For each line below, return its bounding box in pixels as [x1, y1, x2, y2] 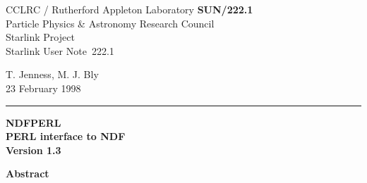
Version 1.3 [6, 142, 61, 157]
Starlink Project [6, 30, 75, 44]
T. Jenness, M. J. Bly [6, 67, 99, 82]
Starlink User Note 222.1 [6, 43, 114, 58]
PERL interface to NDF [6, 129, 126, 144]
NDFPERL [6, 115, 61, 130]
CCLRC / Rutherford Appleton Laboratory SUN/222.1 [6, 2, 253, 16]
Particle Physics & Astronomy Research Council [6, 15, 215, 30]
